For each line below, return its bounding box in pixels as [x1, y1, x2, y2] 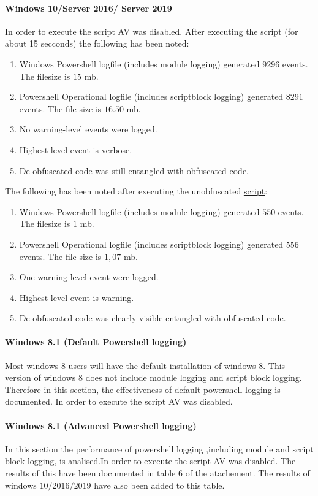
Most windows [5, 359, 59, 372]
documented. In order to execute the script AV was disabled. [5, 395, 233, 408]
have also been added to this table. [94, 478, 225, 491]
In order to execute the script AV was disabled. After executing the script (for [5, 25, 298, 37]
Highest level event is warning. [19, 291, 134, 303]
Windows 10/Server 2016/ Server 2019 [5, 1, 172, 14]
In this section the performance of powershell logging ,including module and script [5, 442, 314, 455]
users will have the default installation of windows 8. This [68, 359, 286, 372]
